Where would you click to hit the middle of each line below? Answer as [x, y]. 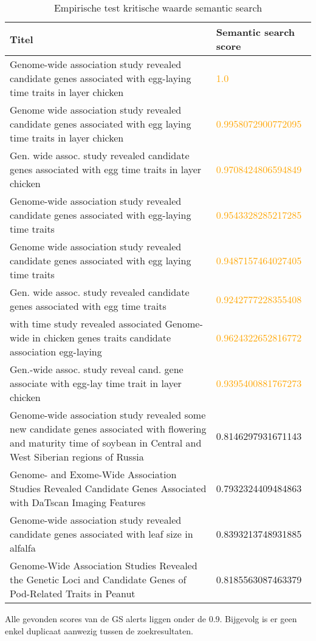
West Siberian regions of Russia [77, 457]
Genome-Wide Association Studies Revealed [104, 565]
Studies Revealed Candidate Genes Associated [108, 488]
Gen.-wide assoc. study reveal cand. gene [97, 369]
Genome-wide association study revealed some [108, 415]
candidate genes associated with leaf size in [101, 534]
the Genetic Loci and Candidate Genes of [98, 579]
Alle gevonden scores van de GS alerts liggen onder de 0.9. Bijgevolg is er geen [151, 619]
